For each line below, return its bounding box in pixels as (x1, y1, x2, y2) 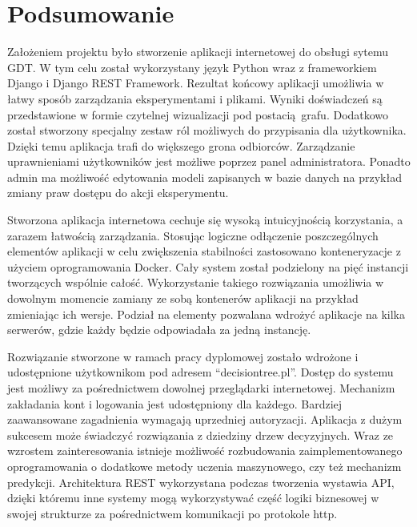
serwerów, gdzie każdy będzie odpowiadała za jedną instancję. (7, 321, 311, 338)
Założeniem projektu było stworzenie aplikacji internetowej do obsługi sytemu (7, 43, 389, 60)
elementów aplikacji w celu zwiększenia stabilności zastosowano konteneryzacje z (7, 243, 401, 259)
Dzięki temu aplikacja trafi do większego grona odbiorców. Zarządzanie (7, 137, 355, 154)
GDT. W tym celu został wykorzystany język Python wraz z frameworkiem (7, 58, 377, 75)
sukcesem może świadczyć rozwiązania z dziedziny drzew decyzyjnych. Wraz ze (7, 426, 394, 443)
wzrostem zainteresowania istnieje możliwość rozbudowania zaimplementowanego (7, 442, 403, 459)
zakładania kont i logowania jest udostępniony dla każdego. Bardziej (7, 395, 343, 412)
